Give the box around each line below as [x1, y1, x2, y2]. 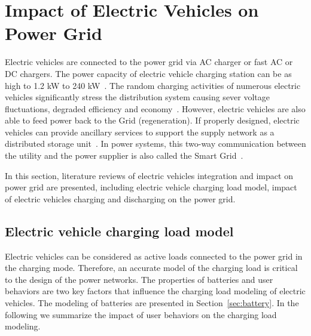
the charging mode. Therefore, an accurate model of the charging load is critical [5, 261, 298, 274]
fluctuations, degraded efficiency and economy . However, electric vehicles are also [5, 102, 306, 115]
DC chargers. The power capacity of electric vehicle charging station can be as [5, 67, 292, 79]
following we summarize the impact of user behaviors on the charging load [5, 308, 277, 320]
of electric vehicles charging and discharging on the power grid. [5, 192, 236, 205]
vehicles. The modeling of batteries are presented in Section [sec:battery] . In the [5, 297, 299, 309]
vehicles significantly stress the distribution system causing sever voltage [5, 91, 270, 103]
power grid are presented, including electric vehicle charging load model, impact [5, 181, 297, 193]
